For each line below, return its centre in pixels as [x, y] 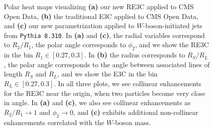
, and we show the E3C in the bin [107, 74]
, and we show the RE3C [172, 45]
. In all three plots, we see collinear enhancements [127, 83]
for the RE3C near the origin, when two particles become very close [105, 93]
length [13, 74]
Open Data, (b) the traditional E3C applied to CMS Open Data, [101, 16]
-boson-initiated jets [173, 26]
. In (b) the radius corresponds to [135, 55]
